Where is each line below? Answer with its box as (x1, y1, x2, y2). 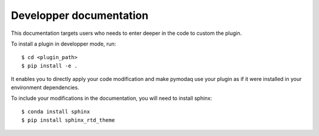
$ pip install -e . (21, 62, 78, 69)
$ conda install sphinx (21, 108, 90, 115)
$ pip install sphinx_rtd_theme (21, 116, 115, 124)
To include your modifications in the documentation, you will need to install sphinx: (11, 95, 213, 102)
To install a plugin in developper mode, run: (11, 40, 116, 47)
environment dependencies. (11, 83, 80, 91)
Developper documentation (11, 9, 149, 22)
